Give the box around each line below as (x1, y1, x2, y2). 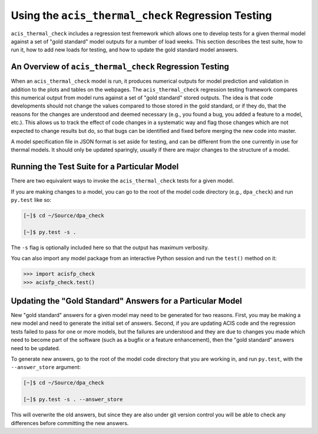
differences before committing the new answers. (11, 419, 129, 426)
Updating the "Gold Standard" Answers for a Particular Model (11, 296, 243, 306)
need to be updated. (11, 344, 61, 351)
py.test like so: (11, 197, 52, 204)
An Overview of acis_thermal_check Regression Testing (11, 62, 229, 72)
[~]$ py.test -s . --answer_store (23, 396, 123, 403)
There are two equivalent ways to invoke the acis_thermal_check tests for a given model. (11, 177, 234, 184)
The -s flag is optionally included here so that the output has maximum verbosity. (11, 244, 209, 251)
